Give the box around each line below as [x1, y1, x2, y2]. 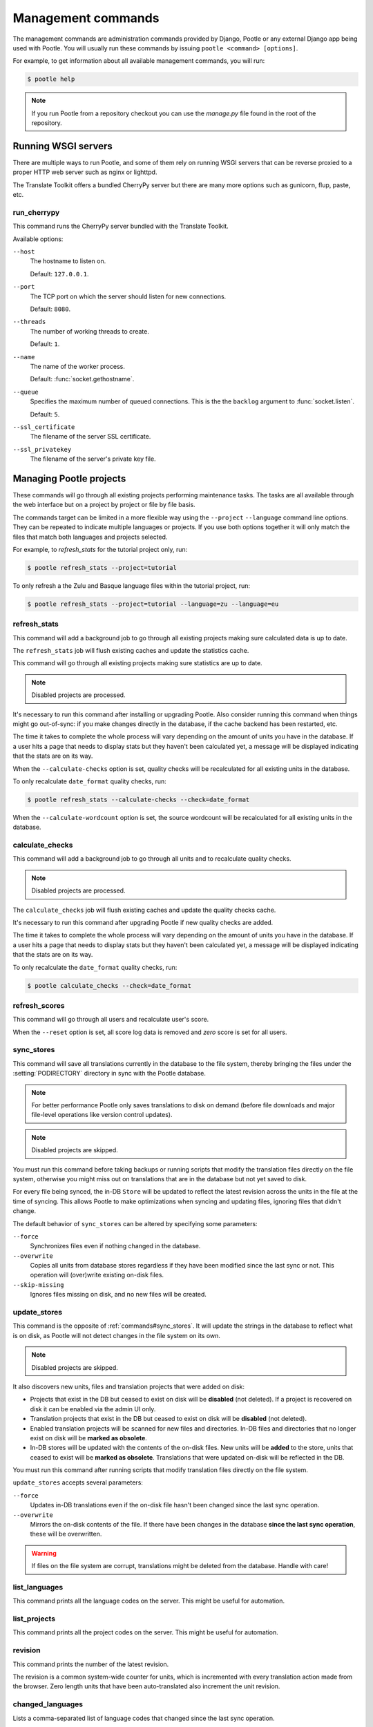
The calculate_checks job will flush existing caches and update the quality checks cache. [12, 906, 276, 914]
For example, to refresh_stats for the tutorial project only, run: [12, 545, 188, 553]
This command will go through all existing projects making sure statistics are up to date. [12, 659, 262, 667]
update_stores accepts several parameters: [12, 1478, 143, 1487]
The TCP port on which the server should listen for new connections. [30, 292, 227, 300]
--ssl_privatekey [12, 446, 72, 453]
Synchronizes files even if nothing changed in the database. [30, 1242, 201, 1250]
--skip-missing [12, 1281, 65, 1288]
